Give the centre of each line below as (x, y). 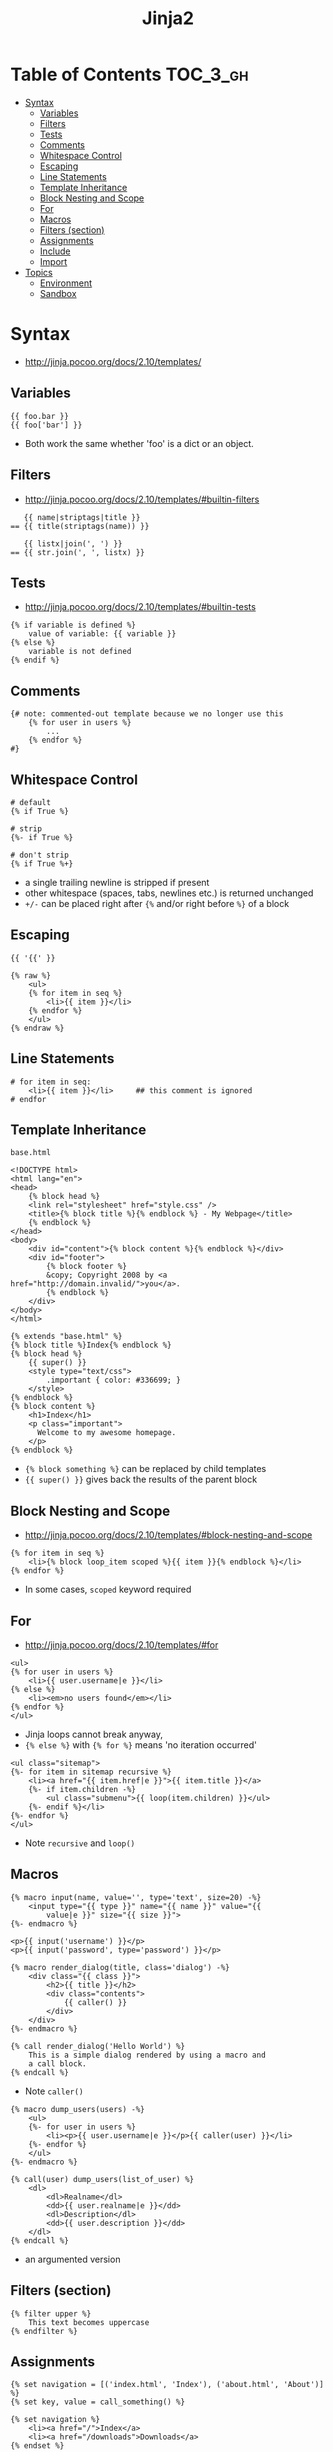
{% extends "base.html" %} (66, 1337)
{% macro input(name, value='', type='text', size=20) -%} (136, 1897)
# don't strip (40, 855)
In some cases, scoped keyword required (108, 1589)
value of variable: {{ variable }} (102, 634)
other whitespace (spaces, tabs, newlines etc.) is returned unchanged (169, 893)
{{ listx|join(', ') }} (73, 543)
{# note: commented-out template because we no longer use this (147, 714)
